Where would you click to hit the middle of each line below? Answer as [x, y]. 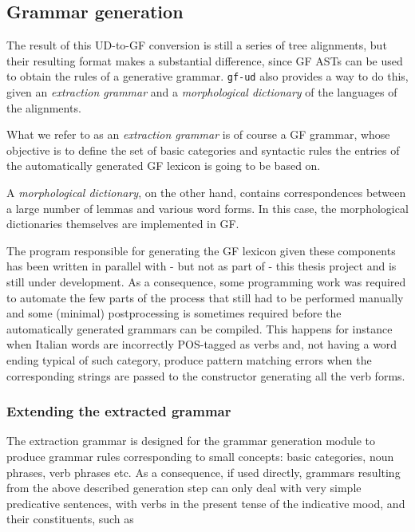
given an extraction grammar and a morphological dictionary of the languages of [202, 92]
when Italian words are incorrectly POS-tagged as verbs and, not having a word [202, 344]
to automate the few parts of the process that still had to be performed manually [205, 297]
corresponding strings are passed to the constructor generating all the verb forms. [206, 375]
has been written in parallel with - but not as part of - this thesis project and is [202, 266]
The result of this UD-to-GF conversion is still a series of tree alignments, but [197, 45]
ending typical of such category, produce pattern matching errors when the [189, 359]
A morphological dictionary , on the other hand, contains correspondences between [206, 193]
